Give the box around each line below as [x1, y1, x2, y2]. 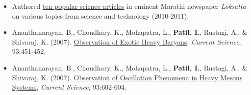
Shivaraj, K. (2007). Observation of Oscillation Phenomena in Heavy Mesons [12, 72, 243, 82]
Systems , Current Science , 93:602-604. [12, 82, 126, 92]
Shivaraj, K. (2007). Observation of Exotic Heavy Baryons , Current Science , [12, 36, 241, 47]
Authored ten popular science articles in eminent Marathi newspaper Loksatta [12, 1, 246, 11]
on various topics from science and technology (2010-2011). [12, 10, 189, 21]
